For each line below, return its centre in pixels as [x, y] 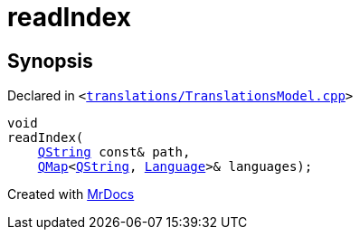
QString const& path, [114, 152]
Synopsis [50, 61]
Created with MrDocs [71, 194]
